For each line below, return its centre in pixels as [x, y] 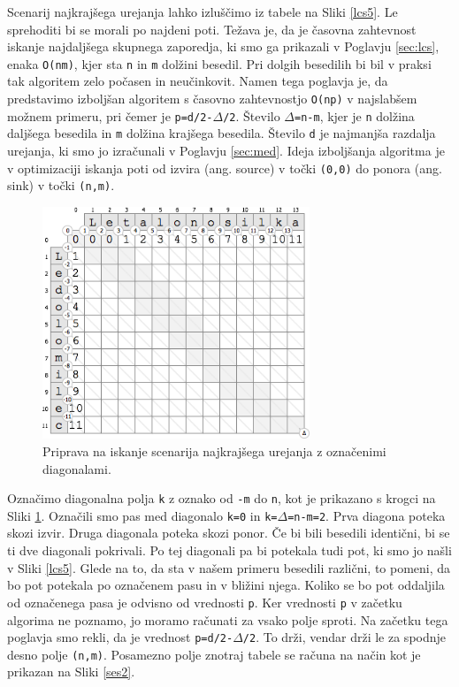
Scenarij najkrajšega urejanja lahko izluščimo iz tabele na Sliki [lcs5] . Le [203, 11]
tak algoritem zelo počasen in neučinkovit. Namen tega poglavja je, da [198, 81]
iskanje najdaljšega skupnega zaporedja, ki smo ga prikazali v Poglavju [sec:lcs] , [223, 46]
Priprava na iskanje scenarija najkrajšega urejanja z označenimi [214, 450]
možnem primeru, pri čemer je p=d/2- [110, 115]
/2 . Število [252, 115]
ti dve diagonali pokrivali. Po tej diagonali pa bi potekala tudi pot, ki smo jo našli [229, 550]
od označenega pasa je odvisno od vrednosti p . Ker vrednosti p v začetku [205, 602]
